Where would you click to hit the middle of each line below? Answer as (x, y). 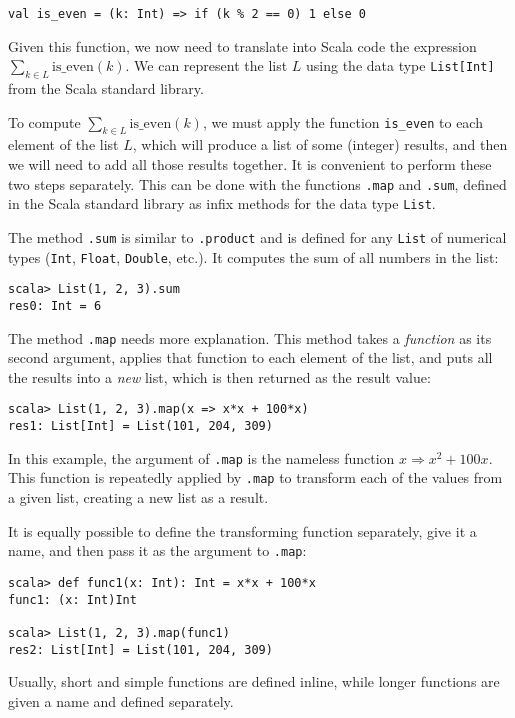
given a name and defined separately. (121, 700)
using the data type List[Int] (400, 65)
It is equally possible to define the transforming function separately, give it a (242, 530)
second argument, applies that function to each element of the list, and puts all (250, 357)
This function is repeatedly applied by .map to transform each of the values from (255, 477)
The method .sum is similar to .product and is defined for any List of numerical (257, 236)
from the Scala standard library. (106, 88)
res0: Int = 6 (55, 305)
